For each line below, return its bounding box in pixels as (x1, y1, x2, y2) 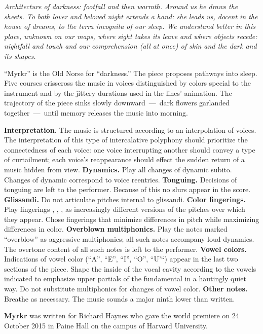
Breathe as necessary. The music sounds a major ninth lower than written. (4, 293, 235, 304)
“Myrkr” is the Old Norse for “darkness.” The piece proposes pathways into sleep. (4, 67, 257, 78)
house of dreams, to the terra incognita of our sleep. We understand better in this (4, 21, 255, 31)
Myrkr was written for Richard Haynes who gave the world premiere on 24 (4, 310, 239, 321)
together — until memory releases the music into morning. (4, 107, 188, 118)
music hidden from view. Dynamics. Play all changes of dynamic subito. (4, 164, 232, 174)
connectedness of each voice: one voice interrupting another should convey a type (4, 144, 255, 155)
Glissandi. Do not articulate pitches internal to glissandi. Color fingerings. (4, 194, 246, 204)
